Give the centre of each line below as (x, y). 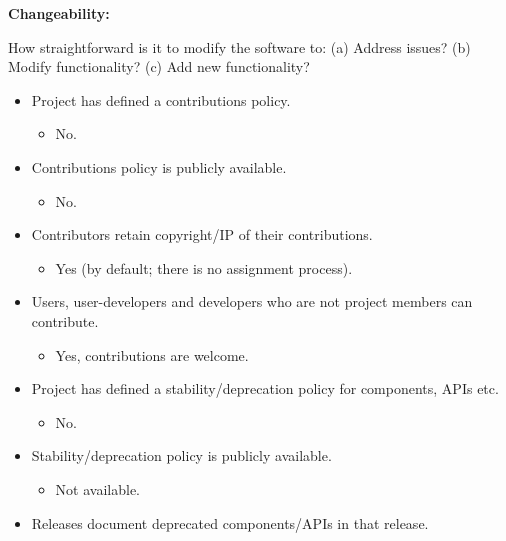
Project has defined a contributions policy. (161, 99)
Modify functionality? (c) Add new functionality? (159, 66)
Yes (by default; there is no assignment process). (204, 267)
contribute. (65, 320)
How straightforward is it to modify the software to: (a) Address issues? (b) (239, 46)
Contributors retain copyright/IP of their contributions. (202, 234)
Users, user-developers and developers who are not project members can (252, 301)
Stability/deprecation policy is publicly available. (181, 455)
